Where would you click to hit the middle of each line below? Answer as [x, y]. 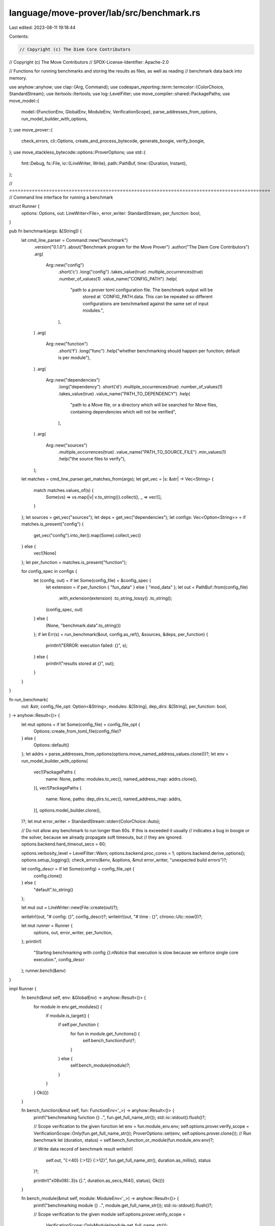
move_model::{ [24, 101]
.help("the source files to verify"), [92, 459]
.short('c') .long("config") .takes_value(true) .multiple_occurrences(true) [131, 272]
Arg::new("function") [67, 344]
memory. [18, 78]
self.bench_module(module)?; [100, 1065]
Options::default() [51, 745]
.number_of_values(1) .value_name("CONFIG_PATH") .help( [117, 279]
